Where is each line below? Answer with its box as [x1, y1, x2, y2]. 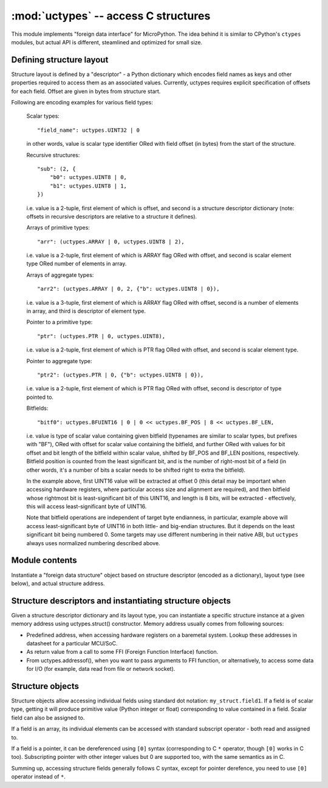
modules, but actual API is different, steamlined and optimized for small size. [11, 38, 203, 46]
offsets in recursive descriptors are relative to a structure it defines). [26, 212, 197, 220]
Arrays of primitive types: [26, 224, 91, 231]
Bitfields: [26, 404, 49, 412]
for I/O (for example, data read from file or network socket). [26, 665, 176, 673]
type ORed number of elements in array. [26, 260, 127, 267]
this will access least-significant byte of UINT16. [26, 503, 147, 510]
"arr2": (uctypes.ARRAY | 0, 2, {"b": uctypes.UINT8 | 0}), [37, 285, 220, 293]
